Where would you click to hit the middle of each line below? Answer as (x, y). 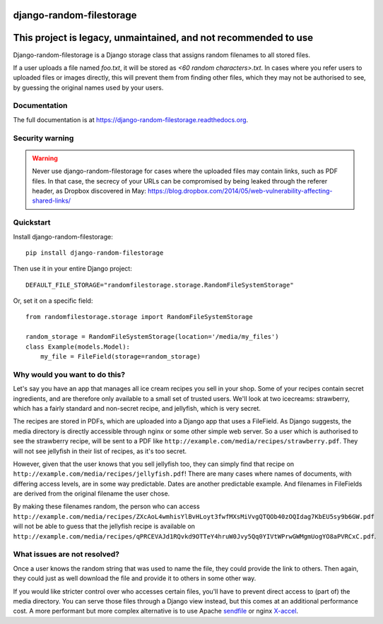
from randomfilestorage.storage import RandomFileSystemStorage (140, 317)
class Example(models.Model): (78, 347)
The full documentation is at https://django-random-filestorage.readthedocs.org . (131, 119)
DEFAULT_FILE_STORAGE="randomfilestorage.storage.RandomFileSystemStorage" (160, 285)
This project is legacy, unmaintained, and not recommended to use (163, 38)
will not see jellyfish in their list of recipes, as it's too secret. (100, 451)
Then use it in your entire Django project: (72, 269)
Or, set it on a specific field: (53, 301)
